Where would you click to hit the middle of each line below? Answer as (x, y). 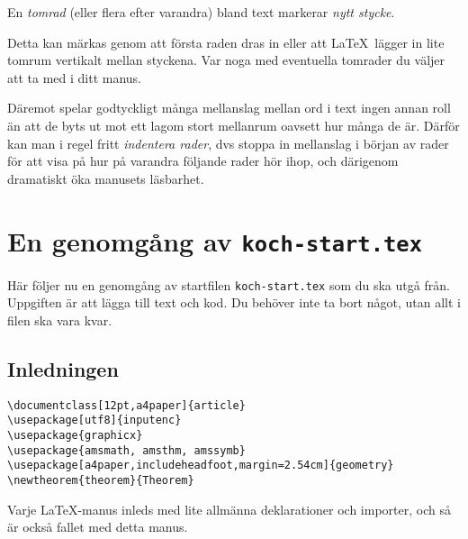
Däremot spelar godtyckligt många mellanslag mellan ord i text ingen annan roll (229, 108)
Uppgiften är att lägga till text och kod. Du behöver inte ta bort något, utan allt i (234, 302)
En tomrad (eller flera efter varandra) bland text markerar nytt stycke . (201, 12)
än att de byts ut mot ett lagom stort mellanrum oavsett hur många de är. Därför (234, 125)
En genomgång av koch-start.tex (215, 240)
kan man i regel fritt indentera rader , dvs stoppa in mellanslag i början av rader (228, 143)
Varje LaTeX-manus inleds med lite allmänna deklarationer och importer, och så (229, 509)
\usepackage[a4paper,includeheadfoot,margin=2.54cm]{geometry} (201, 466)
